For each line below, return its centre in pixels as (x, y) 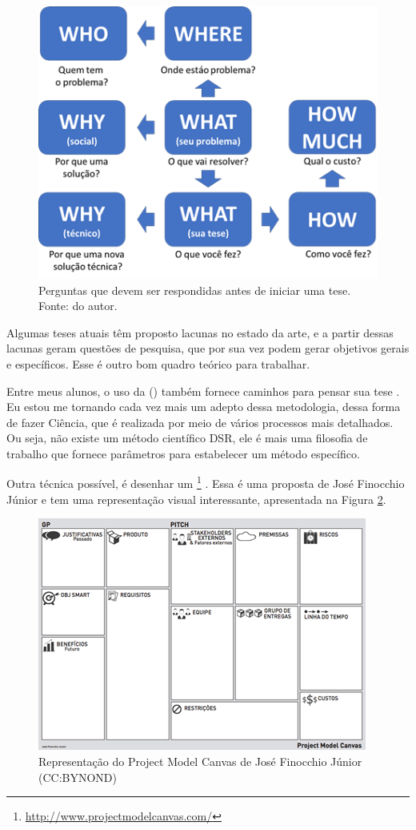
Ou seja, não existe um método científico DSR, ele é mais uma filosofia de (187, 438)
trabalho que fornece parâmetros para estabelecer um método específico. (183, 453)
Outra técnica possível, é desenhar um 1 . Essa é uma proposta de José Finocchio (206, 482)
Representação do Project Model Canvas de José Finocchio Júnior (200, 761)
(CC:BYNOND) (78, 777)
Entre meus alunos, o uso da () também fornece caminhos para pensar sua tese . (203, 391)
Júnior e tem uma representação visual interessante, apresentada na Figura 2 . (196, 499)
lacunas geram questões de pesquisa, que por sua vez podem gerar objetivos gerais (208, 348)
